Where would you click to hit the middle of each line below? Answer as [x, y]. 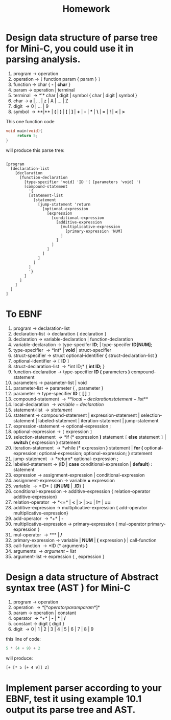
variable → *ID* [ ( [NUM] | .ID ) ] [49, 486]
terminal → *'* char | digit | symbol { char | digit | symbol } [75, 95]
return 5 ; [28, 136]
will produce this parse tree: [35, 150]
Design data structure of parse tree [82, 38]
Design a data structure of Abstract [82, 577]
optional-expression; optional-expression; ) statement [96, 453]
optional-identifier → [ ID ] [41, 361]
